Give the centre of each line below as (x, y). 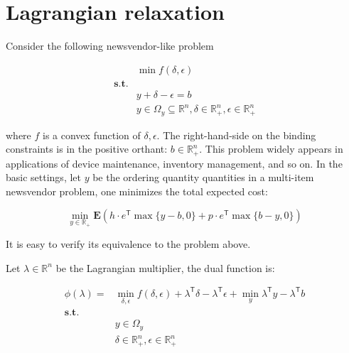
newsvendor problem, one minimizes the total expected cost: (137, 191)
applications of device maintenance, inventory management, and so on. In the (174, 163)
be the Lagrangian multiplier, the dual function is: (165, 267)
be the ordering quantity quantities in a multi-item (203, 177)
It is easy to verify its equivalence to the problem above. (128, 244)
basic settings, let (43, 177)
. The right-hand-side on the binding (236, 135)
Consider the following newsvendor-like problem (110, 46)
